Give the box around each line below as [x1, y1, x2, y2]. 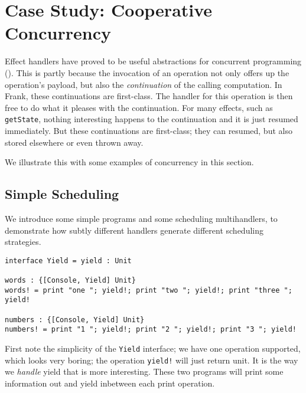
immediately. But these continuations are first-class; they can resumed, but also [5, 124, 292, 136]
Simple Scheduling [5, 185, 119, 203]
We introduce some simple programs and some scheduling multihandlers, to [5, 212, 278, 224]
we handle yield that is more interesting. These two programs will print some [5, 365, 284, 378]
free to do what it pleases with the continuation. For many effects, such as [5, 101, 273, 113]
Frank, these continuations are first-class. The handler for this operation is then [5, 90, 293, 102]
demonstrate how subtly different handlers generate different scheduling [5, 224, 264, 236]
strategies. [5, 235, 41, 248]
